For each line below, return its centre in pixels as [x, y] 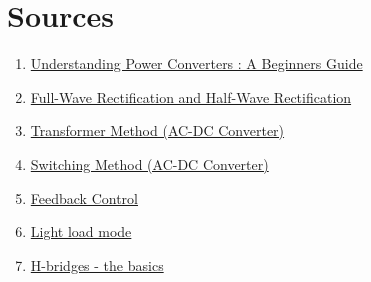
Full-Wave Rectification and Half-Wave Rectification [191, 96]
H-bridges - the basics [97, 264]
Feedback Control [84, 197]
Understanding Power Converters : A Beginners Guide [196, 63]
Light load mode [81, 231]
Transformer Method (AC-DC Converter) [157, 130]
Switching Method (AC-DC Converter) [149, 163]
